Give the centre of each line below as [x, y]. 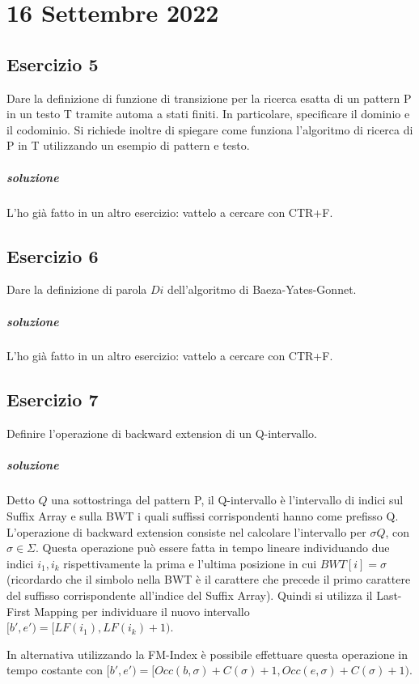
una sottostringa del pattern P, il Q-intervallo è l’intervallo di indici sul [227, 500]
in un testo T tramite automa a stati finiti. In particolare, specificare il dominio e [208, 114]
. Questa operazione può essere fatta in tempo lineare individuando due [213, 548]
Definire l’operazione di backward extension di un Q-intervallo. [162, 433]
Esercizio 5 [53, 64]
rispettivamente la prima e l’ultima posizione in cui [190, 563]
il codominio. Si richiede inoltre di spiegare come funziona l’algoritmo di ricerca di [210, 129]
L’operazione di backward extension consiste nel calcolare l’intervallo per [186, 531]
